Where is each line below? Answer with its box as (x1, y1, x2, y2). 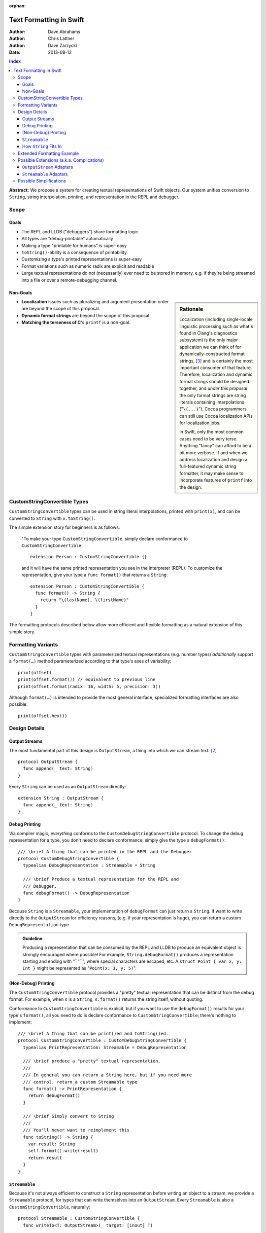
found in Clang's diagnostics (179, 330, 237, 336)
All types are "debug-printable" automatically (21, 236, 113, 242)
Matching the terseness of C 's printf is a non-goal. (21, 320, 131, 326)
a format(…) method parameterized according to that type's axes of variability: (9, 658, 172, 664)
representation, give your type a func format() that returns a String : (21, 572, 168, 578)
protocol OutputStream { (18, 759, 78, 764)
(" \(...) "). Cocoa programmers (179, 406, 247, 412)
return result (28, 1155, 63, 1160)
